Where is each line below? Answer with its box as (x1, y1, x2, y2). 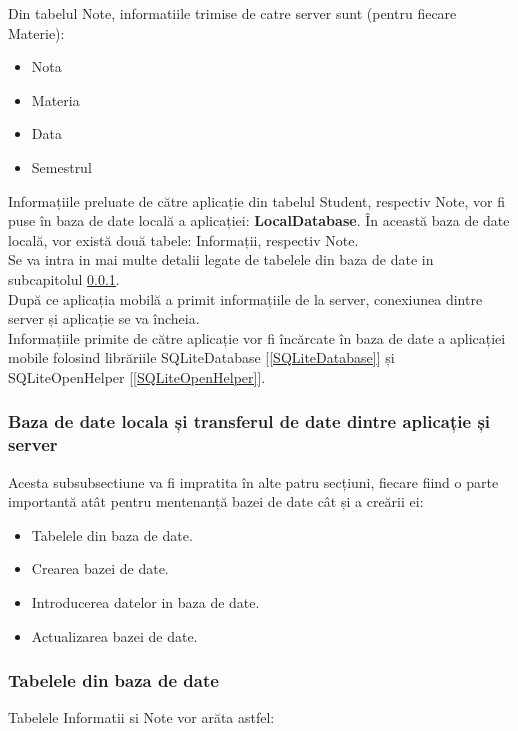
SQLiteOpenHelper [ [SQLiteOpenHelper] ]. (8, 366, 266, 387)
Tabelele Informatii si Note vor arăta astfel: (8, 707, 275, 728)
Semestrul (31, 156, 92, 177)
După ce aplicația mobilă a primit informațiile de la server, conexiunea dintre (8, 288, 483, 309)
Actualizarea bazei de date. (31, 625, 198, 646)
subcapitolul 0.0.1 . (8, 268, 120, 289)
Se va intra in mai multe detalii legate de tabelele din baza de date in (8, 249, 434, 270)
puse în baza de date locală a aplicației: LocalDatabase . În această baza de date (8, 210, 510, 231)
